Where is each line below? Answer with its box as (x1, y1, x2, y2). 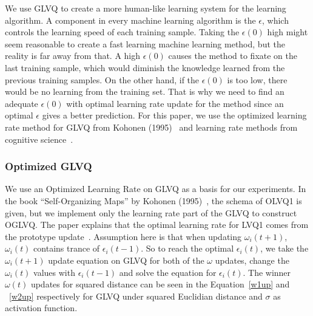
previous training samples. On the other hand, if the (5, 73, 200, 86)
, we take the (260, 242, 309, 255)
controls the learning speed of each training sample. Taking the (5, 26, 240, 38)
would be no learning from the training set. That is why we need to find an (5, 85, 284, 98)
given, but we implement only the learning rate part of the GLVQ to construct (5, 206, 297, 219)
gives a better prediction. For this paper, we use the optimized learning (42, 109, 307, 122)
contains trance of (33, 242, 100, 255)
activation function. (5, 301, 78, 314)
